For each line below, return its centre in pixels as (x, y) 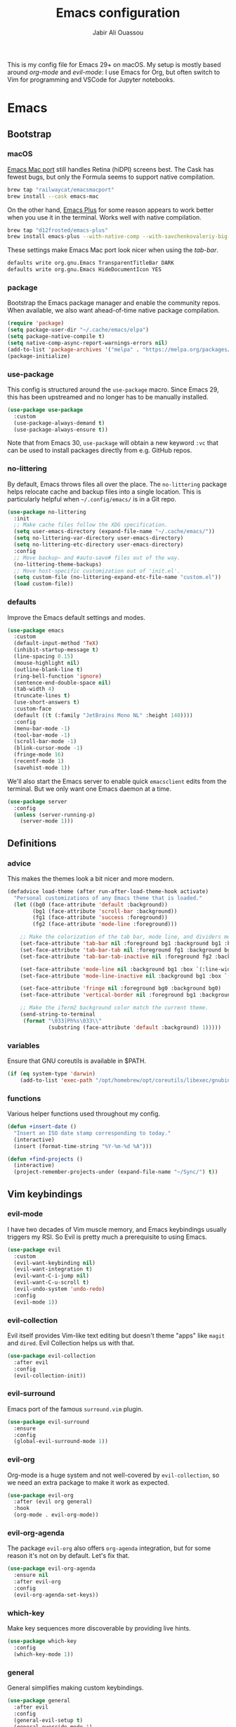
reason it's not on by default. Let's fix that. (68, 1556)
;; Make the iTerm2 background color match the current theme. (114, 1008)
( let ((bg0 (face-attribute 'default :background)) (91, 904)
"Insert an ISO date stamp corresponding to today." (92, 1133)
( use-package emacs (36, 630)
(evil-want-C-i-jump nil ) (52, 1276)
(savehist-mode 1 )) (42, 768)
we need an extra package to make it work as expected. (88, 1482)
